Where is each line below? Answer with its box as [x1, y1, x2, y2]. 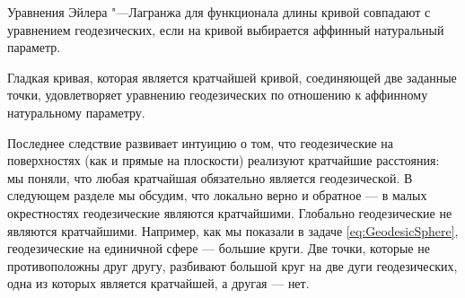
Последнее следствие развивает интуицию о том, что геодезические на [7, 133, 394, 152]
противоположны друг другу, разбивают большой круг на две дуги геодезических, [7, 256, 458, 275]
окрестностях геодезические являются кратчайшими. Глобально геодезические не [7, 203, 452, 222]
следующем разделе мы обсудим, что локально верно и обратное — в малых [7, 186, 427, 205]
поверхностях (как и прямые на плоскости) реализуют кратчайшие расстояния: [7, 151, 440, 170]
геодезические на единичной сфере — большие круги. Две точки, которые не [7, 239, 430, 258]
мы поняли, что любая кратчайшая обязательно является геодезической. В [7, 168, 413, 187]
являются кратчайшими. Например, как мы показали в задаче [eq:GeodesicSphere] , [7, 221, 459, 240]
